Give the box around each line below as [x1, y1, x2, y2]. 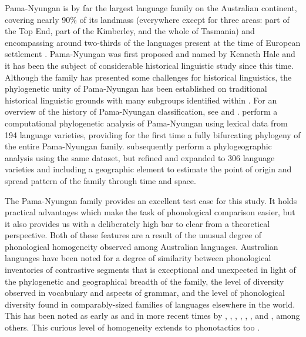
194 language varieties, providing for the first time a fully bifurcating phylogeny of [5, 128, 301, 141]
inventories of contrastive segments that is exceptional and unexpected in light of [5, 263, 296, 276]
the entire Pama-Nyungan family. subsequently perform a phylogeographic [5, 140, 272, 152]
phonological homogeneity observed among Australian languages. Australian [5, 240, 278, 252]
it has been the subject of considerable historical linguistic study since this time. [5, 59, 294, 71]
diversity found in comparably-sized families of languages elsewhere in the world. [5, 298, 295, 310]
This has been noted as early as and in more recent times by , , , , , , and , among [5, 309, 300, 322]
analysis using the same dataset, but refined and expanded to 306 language [5, 151, 275, 164]
